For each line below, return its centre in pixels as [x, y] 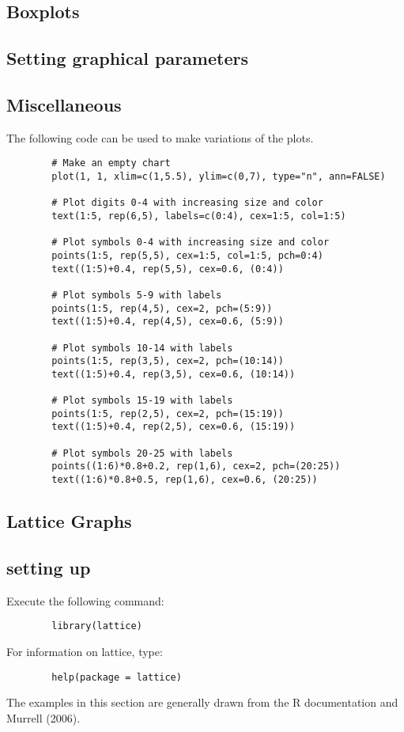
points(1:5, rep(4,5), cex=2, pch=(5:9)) [162, 308]
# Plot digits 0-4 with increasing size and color [187, 203]
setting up [49, 567]
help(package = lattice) [117, 677]
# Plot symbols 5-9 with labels [137, 295]
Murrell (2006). [43, 717]
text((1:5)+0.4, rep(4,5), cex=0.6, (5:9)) [168, 322]
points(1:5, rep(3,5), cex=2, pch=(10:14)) [168, 361]
